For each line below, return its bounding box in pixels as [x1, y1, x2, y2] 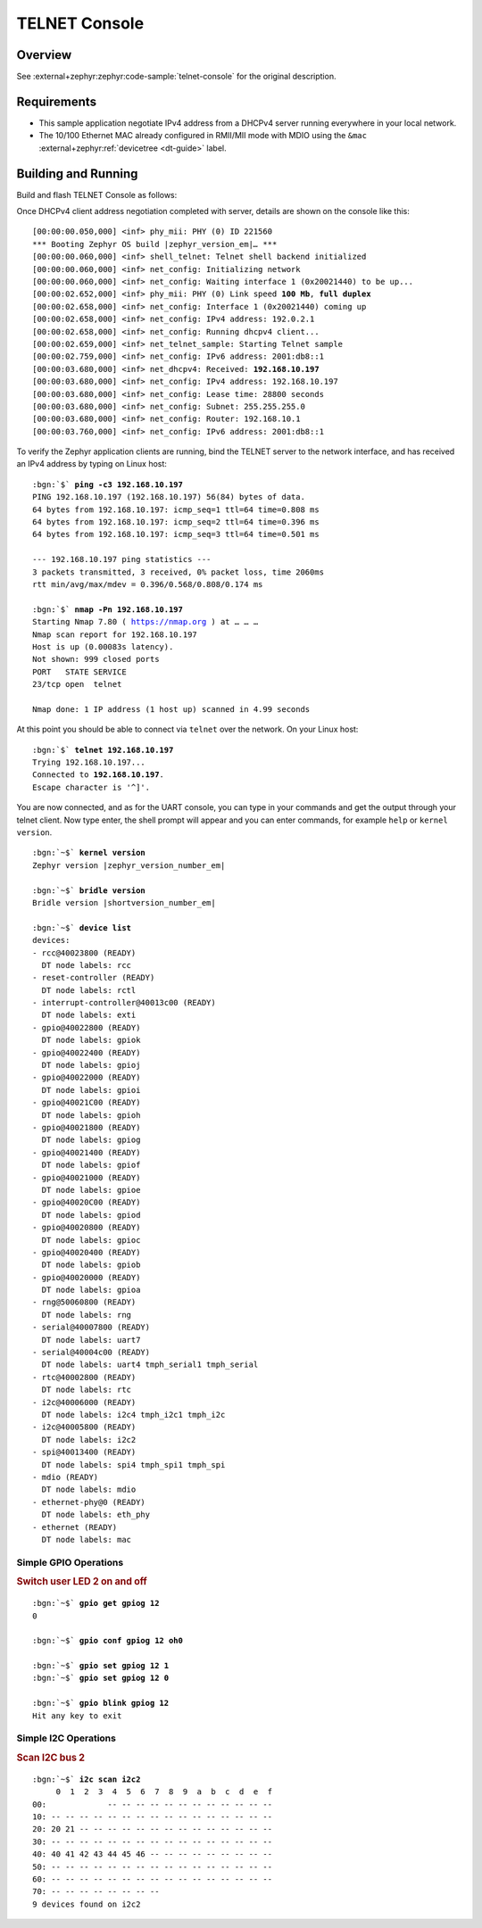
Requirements [16, 94, 97, 109]
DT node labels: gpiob [41, 1260, 141, 1270]
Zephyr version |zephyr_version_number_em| [32, 860, 226, 870]
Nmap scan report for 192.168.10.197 [32, 629, 198, 640]
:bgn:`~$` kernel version [32, 848, 146, 858]
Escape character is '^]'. [32, 782, 151, 792]
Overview [16, 47, 72, 62]
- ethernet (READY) [32, 1522, 118, 1532]
